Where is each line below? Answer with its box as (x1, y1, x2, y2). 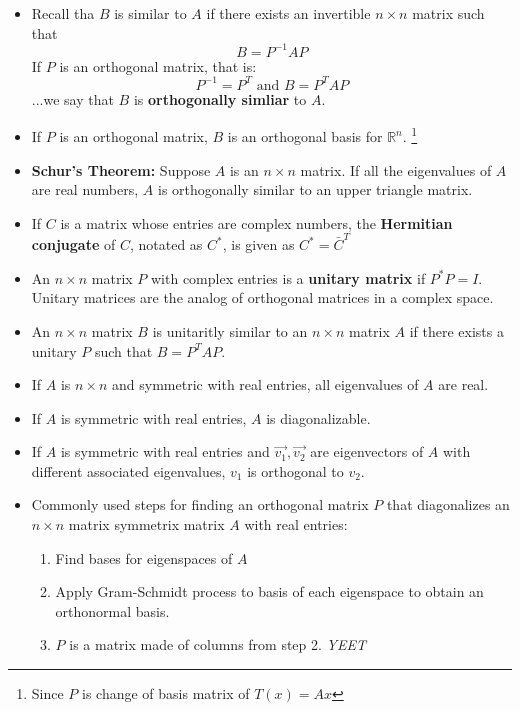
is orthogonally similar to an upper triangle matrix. (157, 179, 473, 200)
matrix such (412, 3, 485, 23)
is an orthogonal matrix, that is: (59, 55, 257, 76)
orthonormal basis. (55, 600, 170, 621)
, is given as (222, 234, 295, 255)
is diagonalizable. (266, 407, 371, 428)
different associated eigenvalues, (31, 460, 226, 481)
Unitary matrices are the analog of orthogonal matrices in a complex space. (31, 287, 494, 308)
